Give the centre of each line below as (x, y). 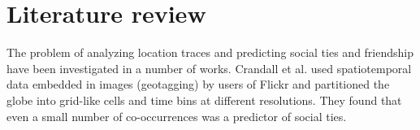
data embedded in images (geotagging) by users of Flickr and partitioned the (198, 84)
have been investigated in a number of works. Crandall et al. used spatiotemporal (209, 68)
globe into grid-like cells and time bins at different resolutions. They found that (204, 100)
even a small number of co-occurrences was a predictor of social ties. (177, 116)
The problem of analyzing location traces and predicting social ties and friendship (210, 52)
